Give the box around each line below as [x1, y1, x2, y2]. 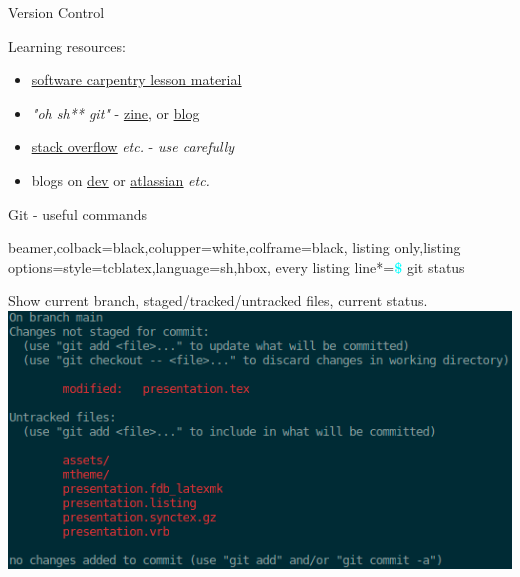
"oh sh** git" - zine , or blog [31, 102, 200, 123]
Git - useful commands [8, 203, 148, 224]
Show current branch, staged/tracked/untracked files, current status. [8, 290, 428, 311]
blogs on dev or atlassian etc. [31, 169, 210, 190]
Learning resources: [8, 35, 126, 56]
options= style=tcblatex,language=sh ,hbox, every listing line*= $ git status [8, 256, 465, 277]
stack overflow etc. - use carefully [31, 136, 235, 157]
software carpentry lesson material [31, 69, 242, 90]
